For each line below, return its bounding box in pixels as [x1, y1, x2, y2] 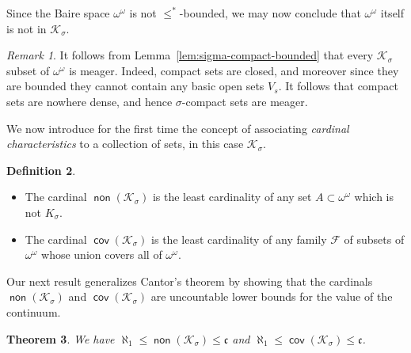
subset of [6, 62, 50, 78]
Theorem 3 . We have [6, 330, 115, 347]
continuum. [6, 303, 61, 320]
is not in [6, 20, 47, 36]
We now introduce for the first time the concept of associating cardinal [6, 120, 349, 136]
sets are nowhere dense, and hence [6, 93, 173, 109]
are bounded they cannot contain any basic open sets [6, 78, 264, 94]
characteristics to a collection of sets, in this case [6, 135, 244, 152]
